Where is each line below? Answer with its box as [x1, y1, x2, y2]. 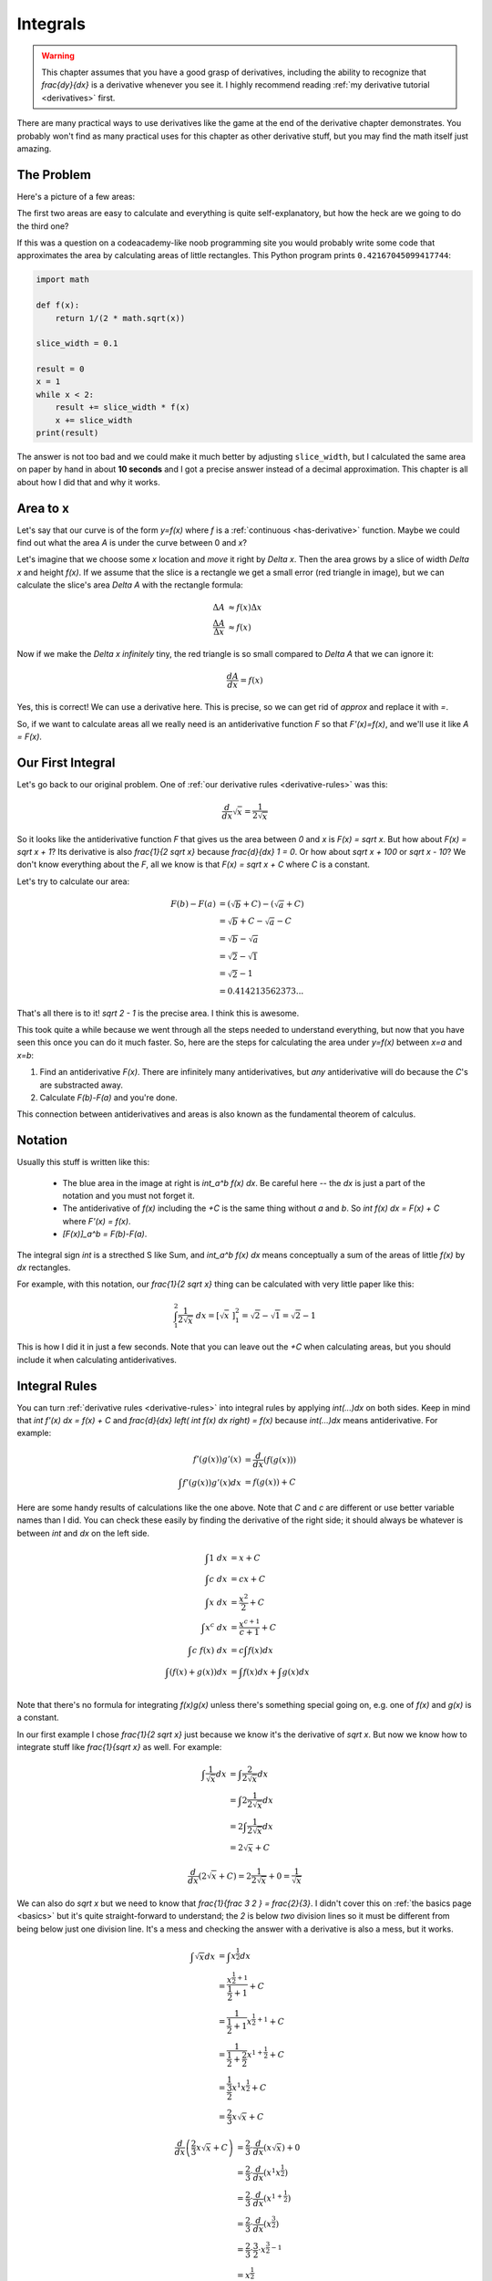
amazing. [16, 142, 52, 154]
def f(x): [36, 300, 80, 310]
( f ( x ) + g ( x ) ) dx [169, 1666, 228, 1677]
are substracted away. [39, 1079, 123, 1090]
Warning [41, 50, 75, 61]
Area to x [16, 500, 70, 516]
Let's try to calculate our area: [16, 876, 130, 887]
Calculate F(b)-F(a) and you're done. [39, 1091, 178, 1103]
